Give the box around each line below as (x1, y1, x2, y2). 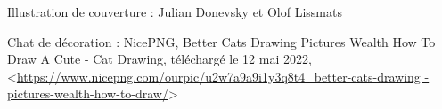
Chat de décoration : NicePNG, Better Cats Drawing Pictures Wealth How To (7, 32, 436, 51)
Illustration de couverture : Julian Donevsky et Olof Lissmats (7, 3, 342, 20)
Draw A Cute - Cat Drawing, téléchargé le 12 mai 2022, (7, 50, 312, 68)
